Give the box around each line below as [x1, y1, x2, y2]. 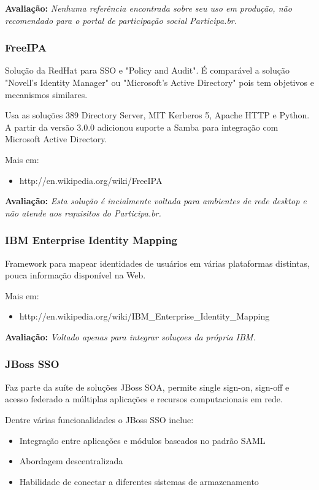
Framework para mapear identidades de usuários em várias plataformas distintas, [5, 256, 310, 269]
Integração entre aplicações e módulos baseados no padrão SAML [19, 434, 266, 446]
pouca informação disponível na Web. [5, 269, 146, 281]
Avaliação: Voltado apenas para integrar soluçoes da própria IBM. [5, 330, 256, 343]
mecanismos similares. [5, 88, 88, 101]
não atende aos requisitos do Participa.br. [5, 206, 161, 219]
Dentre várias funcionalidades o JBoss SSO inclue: [5, 413, 194, 426]
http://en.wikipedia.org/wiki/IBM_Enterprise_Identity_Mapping [19, 310, 270, 323]
